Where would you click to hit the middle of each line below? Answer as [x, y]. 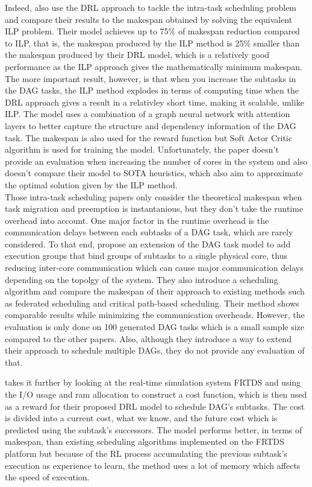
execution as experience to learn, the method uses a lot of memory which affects [153, 465]
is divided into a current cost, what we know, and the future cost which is [141, 418]
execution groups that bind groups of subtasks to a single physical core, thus [146, 256]
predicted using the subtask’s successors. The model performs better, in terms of [154, 429]
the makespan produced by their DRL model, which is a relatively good [137, 55]
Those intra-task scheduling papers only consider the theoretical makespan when [154, 196]
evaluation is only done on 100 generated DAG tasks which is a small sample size [155, 327]
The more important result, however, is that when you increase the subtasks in [151, 78]
